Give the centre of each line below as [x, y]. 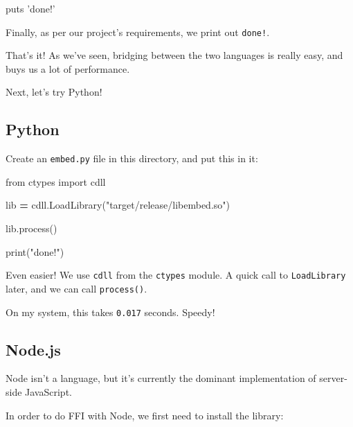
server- [333, 378]
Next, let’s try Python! [54, 92]
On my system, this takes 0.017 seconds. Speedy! [110, 312]
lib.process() [31, 228]
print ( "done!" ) [35, 251]
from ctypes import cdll [56, 181]
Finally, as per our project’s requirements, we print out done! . [138, 32]
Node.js [33, 349]
